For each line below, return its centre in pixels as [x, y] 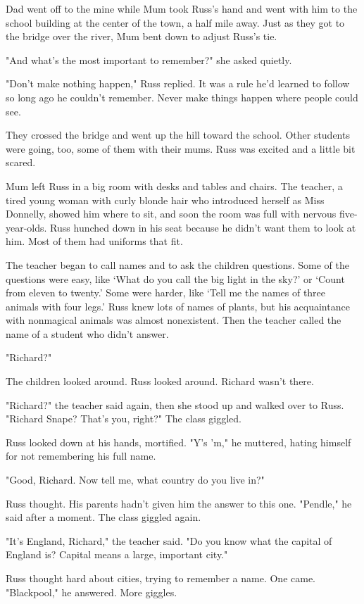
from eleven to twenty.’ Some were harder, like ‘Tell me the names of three [166, 292]
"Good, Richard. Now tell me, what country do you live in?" [135, 480]
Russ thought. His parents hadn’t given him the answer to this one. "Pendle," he [179, 503]
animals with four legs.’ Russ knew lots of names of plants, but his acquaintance [178, 306]
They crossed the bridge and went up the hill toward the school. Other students [178, 135]
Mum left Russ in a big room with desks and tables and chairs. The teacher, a [174, 185]
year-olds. [26, 227]
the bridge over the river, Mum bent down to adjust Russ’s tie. [142, 36]
